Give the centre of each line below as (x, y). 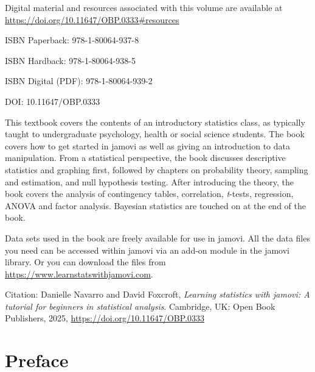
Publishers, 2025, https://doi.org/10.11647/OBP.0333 (105, 318)
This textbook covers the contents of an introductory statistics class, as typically (155, 122)
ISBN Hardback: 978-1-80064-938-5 (70, 60)
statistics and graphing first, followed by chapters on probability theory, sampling (157, 169)
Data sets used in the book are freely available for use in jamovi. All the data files (157, 238)
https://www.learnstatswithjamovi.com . (79, 274)
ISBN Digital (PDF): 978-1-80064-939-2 (79, 81)
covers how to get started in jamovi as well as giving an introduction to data (148, 145)
